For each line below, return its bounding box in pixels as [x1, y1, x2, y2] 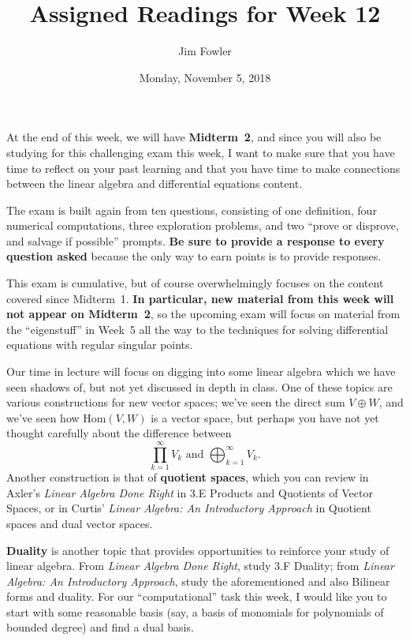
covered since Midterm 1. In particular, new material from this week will [6, 290, 394, 306]
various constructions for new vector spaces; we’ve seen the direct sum [6, 394, 345, 410]
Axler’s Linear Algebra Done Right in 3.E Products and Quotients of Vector [6, 484, 373, 500]
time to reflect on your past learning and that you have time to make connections [6, 159, 401, 176]
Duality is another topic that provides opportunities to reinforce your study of [6, 542, 389, 558]
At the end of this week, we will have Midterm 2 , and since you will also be [6, 129, 382, 145]
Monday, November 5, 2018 [139, 69, 271, 85]
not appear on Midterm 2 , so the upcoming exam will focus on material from [6, 306, 401, 322]
